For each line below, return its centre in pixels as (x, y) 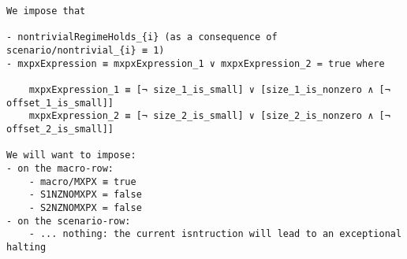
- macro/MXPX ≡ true (82, 181)
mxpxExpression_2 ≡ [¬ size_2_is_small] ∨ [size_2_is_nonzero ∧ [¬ (209, 116)
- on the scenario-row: (69, 221)
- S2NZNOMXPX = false (85, 207)
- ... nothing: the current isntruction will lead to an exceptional (215, 234)
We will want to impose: (71, 155)
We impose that (46, 11)
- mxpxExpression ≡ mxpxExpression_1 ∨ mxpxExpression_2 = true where (196, 63)
